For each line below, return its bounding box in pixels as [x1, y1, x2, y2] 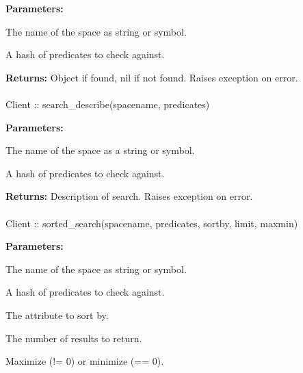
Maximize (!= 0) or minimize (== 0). [5, 354, 164, 368]
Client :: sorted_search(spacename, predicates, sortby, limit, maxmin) [5, 216, 298, 230]
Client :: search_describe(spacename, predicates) [5, 97, 210, 111]
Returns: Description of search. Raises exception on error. [5, 189, 253, 203]
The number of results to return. [5, 331, 142, 345]
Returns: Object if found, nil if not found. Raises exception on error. [5, 70, 298, 84]
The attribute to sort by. [5, 307, 109, 322]
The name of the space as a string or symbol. [5, 143, 195, 157]
